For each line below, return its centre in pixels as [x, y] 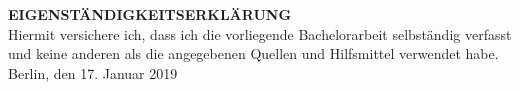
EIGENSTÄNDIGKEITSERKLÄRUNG [150, 14]
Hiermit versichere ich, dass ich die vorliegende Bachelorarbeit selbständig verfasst [260, 33]
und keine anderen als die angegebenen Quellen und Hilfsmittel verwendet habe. [253, 53]
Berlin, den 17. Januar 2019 [93, 72]
